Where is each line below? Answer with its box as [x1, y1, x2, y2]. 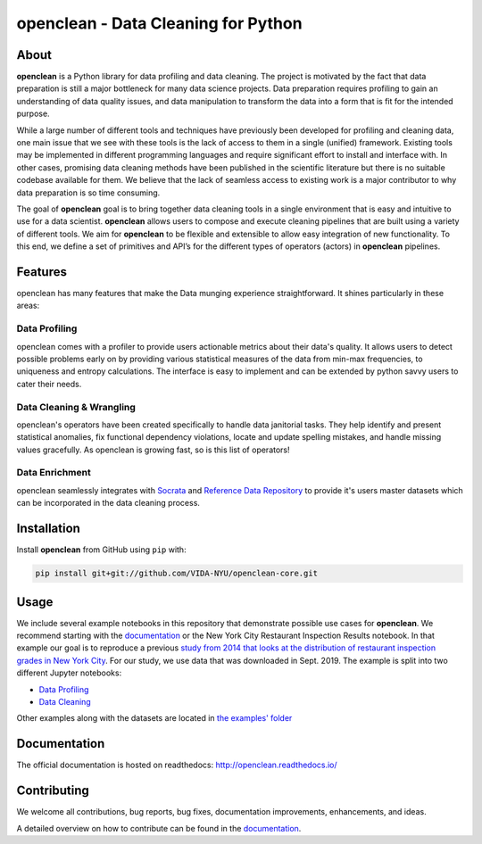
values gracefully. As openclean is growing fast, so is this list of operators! [16, 444, 290, 455]
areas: [16, 300, 40, 311]
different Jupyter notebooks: [16, 667, 122, 678]
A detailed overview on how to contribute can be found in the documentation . [16, 823, 302, 833]
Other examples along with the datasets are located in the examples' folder [16, 713, 293, 724]
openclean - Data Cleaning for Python [16, 13, 303, 33]
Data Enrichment [16, 467, 91, 479]
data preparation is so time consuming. [16, 187, 161, 198]
